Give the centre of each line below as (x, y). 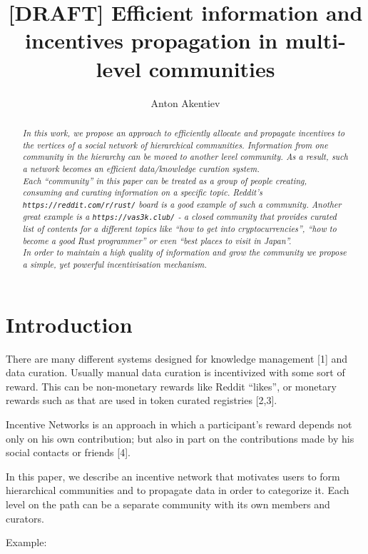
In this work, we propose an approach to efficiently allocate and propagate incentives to (183, 132)
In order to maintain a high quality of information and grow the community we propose (184, 252)
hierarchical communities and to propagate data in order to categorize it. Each (178, 490)
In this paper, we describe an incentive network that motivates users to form (173, 476)
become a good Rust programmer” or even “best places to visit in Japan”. (157, 240)
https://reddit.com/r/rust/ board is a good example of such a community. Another (182, 204)
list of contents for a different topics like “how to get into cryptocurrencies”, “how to (179, 229)
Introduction (69, 324)
